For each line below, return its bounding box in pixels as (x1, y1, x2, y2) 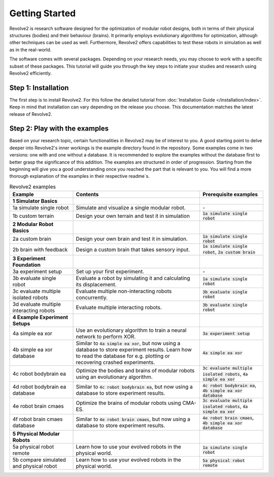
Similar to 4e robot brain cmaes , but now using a (76, 416, 190, 423)
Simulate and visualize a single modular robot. (76, 204, 186, 211)
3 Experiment (12, 255, 46, 262)
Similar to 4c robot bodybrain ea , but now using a (76, 384, 193, 391)
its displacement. (76, 281, 117, 288)
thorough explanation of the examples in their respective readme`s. (9, 173, 150, 179)
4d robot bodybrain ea (12, 384, 66, 391)
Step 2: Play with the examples (9, 124, 109, 133)
